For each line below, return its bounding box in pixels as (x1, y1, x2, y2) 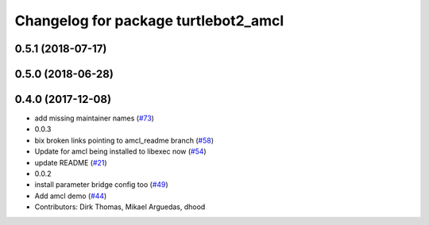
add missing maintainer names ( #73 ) (34, 113, 155, 123)
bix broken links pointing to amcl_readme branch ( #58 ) (34, 135, 214, 145)
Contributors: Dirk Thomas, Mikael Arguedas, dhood (34, 202, 206, 212)
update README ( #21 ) (34, 158, 107, 167)
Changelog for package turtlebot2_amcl (14, 12, 284, 29)
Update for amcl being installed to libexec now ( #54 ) (34, 147, 207, 156)
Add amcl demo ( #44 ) (34, 191, 107, 200)
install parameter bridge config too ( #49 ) (34, 180, 168, 189)
